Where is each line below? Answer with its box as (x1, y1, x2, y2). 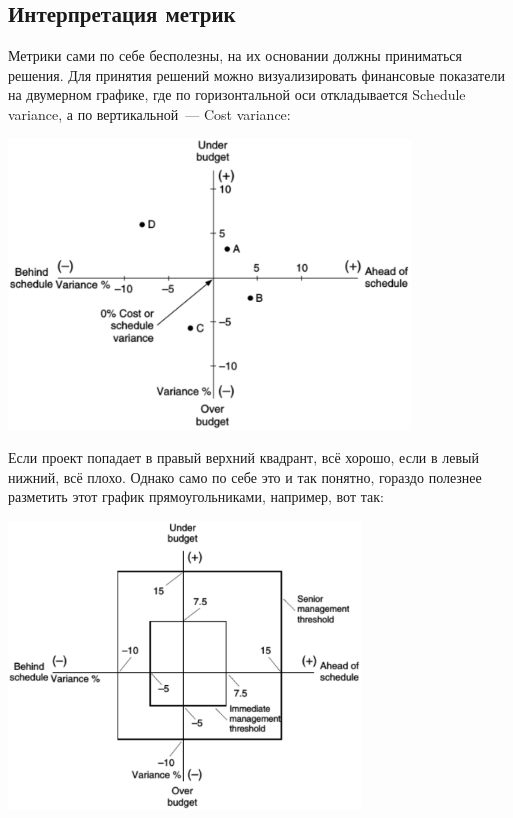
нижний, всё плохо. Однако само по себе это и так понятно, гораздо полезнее (8, 466, 482, 487)
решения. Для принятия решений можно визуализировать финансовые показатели (8, 64, 505, 85)
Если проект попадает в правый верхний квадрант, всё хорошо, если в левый (8, 447, 479, 468)
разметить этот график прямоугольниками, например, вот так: (8, 486, 384, 507)
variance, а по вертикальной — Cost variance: (8, 103, 291, 124)
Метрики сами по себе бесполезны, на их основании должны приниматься (8, 45, 463, 66)
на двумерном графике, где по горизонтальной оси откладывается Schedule (8, 84, 466, 105)
